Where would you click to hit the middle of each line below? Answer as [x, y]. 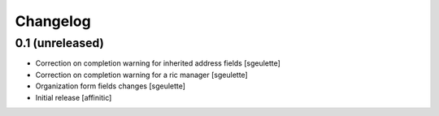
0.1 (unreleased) [60, 43]
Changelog [53, 21]
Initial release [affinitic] [74, 97]
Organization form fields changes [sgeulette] [111, 86]
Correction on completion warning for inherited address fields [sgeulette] [158, 63]
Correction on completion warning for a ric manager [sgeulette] [141, 75]
